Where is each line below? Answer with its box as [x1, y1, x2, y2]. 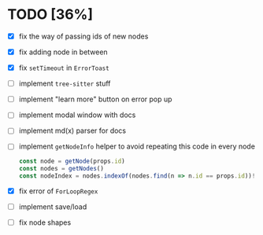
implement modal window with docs [18, 110, 136, 119]
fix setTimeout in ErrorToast [18, 63, 109, 72]
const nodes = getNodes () [18, 165, 104, 173]
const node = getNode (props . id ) [18, 157, 125, 166]
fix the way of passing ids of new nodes [18, 31, 149, 41]
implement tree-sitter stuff [18, 79, 111, 88]
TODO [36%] [7, 6, 94, 24]
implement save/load [18, 202, 87, 211]
